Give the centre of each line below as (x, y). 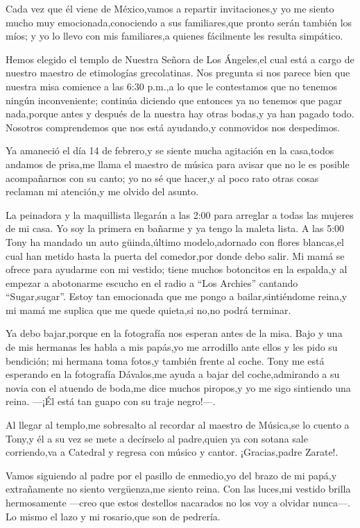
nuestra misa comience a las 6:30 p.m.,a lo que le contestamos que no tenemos (171, 86)
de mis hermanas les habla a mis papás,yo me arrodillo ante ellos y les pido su (172, 347)
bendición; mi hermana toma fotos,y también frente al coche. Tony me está (165, 360)
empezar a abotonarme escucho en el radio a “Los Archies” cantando (152, 282)
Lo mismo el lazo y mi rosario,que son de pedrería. (113, 516)
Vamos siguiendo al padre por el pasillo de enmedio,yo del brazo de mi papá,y (171, 475)
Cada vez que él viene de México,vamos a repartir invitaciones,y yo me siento (170, 8)
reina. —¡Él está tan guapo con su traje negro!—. (111, 401)
